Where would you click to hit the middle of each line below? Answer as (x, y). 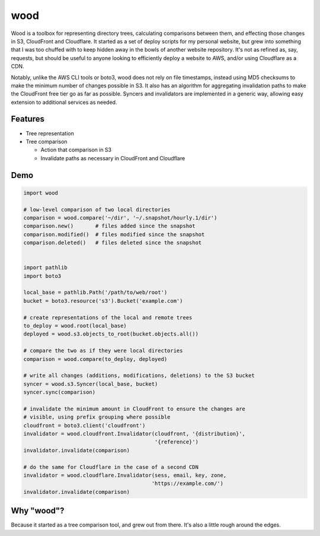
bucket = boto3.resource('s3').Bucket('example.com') (103, 301)
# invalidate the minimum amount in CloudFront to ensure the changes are (135, 409)
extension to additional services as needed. (64, 102)
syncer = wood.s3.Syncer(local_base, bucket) (91, 384)
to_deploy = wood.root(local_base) (75, 326)
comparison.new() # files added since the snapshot (109, 226)
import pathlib (45, 268)
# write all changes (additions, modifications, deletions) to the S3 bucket (139, 376)
